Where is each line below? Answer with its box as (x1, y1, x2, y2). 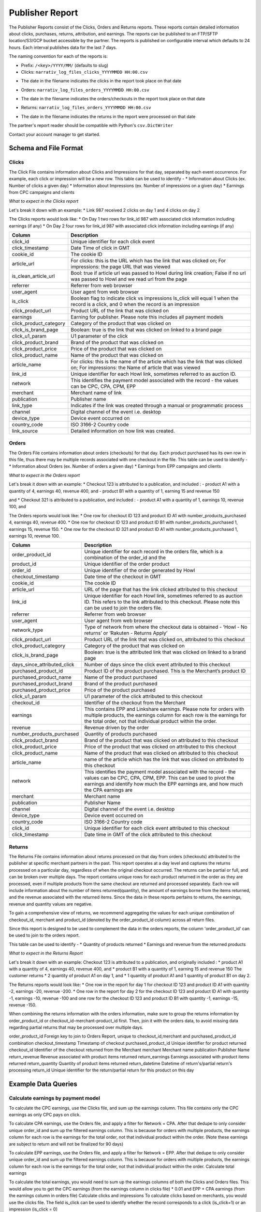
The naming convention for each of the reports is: (9, 53, 108, 59)
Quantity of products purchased (84, 731, 157, 737)
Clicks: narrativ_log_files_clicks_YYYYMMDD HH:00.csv (21, 69, 148, 75)
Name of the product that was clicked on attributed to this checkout (84, 750, 238, 756)
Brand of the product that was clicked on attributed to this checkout (84, 737, 239, 744)
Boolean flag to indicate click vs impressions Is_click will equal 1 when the (71, 295, 239, 302)
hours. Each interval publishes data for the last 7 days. (9, 44, 117, 50)
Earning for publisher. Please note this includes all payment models (71, 313, 223, 320)
